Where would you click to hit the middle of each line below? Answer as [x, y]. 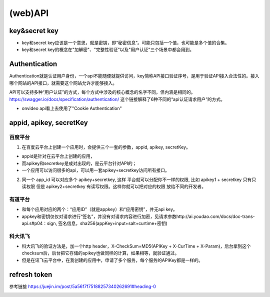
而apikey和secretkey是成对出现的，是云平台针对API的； [79, 163]
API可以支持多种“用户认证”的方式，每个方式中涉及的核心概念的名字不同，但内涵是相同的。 [102, 92]
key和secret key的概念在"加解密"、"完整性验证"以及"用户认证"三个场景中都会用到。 [108, 49]
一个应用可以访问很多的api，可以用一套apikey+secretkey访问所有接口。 [95, 170]
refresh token [31, 274]
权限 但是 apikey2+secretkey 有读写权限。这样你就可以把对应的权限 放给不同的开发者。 [116, 186]
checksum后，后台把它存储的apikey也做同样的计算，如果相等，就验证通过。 [100, 253]
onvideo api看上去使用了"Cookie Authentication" [72, 108]
